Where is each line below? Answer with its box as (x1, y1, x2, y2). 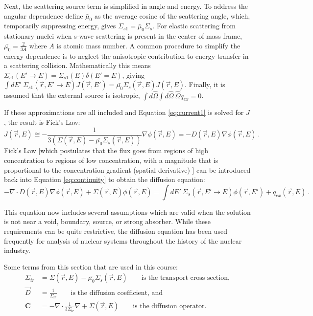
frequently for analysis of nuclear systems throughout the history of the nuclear (4, 235, 242, 246)
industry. (4, 245, 30, 255)
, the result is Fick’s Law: (4, 116, 80, 127)
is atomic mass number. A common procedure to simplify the (56, 40, 241, 50)
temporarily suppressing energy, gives (4, 21, 116, 31)
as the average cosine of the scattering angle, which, (94, 10, 250, 21)
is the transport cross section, (141, 274, 230, 282)
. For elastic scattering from (152, 21, 236, 31)
